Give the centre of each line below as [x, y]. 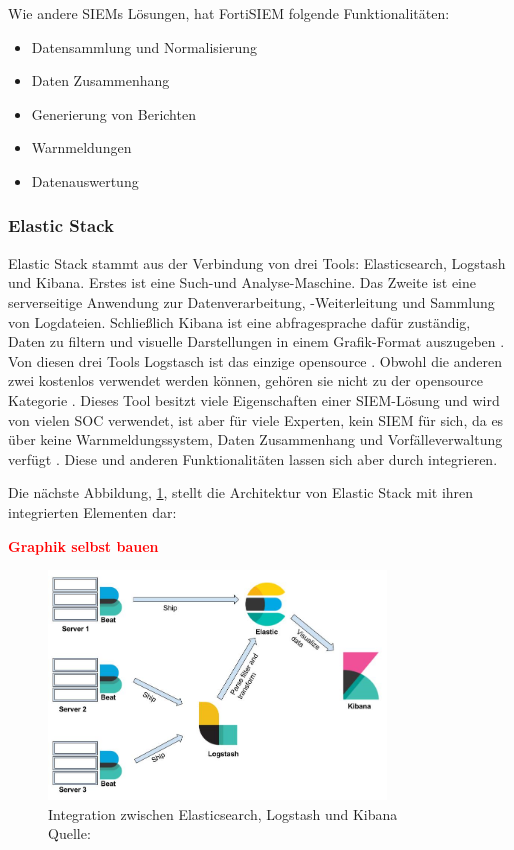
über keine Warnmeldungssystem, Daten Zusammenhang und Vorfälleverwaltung [255, 439]
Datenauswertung [85, 180]
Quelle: [69, 833]
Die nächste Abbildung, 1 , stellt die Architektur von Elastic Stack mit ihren [241, 492]
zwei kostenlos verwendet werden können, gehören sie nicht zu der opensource [245, 380]
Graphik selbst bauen [83, 545]
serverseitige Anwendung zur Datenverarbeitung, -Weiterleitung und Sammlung [251, 301]
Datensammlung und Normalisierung [144, 46]
